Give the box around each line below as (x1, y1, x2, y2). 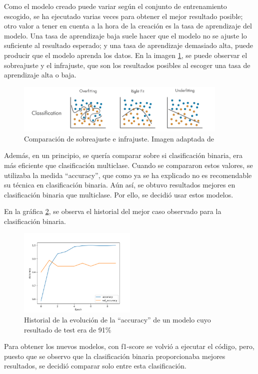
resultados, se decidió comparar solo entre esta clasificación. (4, 360, 186, 371)
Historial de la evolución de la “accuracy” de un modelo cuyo (24, 314, 211, 325)
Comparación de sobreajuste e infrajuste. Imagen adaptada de (24, 133, 214, 143)
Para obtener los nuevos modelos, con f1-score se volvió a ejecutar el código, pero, (4, 341, 254, 351)
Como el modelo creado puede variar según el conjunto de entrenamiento (4, 1, 227, 11)
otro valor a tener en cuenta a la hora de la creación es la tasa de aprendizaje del (4, 20, 252, 31)
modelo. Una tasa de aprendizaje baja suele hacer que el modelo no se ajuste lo (4, 30, 247, 40)
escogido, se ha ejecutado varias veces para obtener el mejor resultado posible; (4, 10, 243, 21)
